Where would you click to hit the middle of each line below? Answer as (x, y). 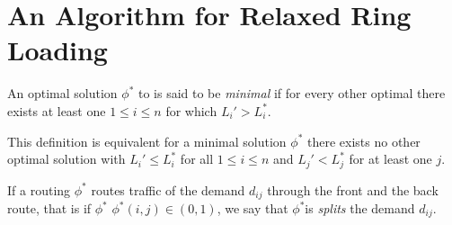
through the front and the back (353, 189)
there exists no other (364, 141)
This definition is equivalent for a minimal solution (147, 141)
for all (197, 159)
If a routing (39, 189)
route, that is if (49, 208)
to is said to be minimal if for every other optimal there (292, 93)
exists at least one (57, 110)
